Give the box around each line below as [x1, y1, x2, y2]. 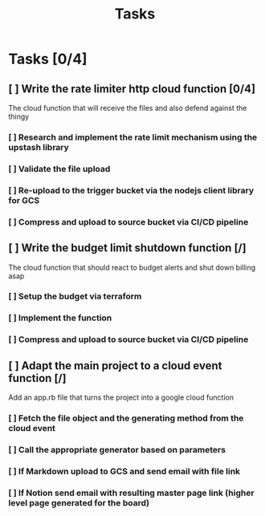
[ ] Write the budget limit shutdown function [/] [8, 242, 247, 255]
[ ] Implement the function [8, 312, 112, 323]
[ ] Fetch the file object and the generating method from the [8, 412, 244, 424]
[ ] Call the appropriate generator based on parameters [8, 444, 226, 455]
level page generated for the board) [8, 497, 150, 508]
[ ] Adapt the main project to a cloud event [8, 359, 222, 372]
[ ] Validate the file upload [8, 163, 111, 174]
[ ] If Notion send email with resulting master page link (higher [8, 487, 255, 498]
